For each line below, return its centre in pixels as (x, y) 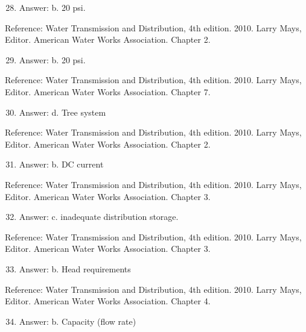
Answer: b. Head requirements (75, 268)
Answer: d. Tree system (62, 112)
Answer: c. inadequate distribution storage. (99, 217)
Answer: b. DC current (61, 164)
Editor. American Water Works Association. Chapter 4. (108, 301)
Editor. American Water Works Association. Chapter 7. (108, 91)
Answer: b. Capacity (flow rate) (78, 321)
